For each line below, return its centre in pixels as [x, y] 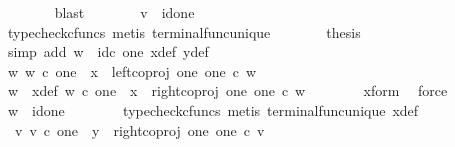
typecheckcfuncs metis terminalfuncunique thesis [184, 31]
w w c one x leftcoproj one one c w [132, 70]
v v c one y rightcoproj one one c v [139, 129]
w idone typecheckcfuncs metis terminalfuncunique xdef [213, 109]
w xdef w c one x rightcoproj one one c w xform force [227, 90]
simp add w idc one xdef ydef [108, 51]
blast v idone [124, 12]
